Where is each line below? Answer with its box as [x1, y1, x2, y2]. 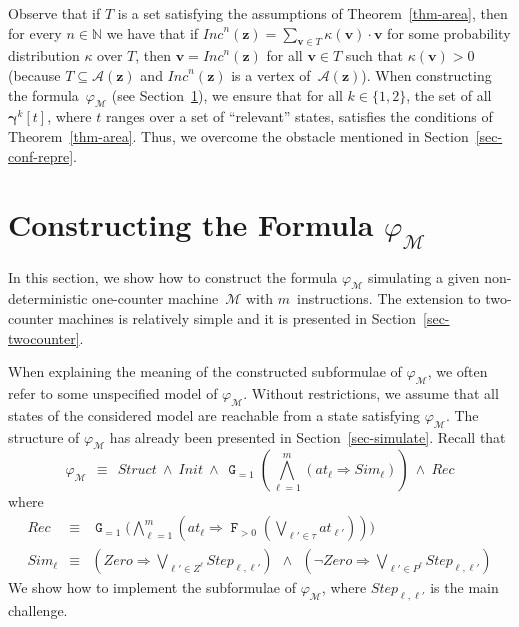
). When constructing [361, 64, 492, 85]
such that [345, 45, 404, 66]
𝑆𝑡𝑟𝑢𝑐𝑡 [117, 463, 157, 478]
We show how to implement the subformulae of [8, 577, 296, 598]
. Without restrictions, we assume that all [243, 383, 499, 404]
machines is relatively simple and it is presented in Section [58, 308, 417, 329]
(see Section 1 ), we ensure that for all [111, 84, 343, 105]
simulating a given [367, 266, 480, 287]
